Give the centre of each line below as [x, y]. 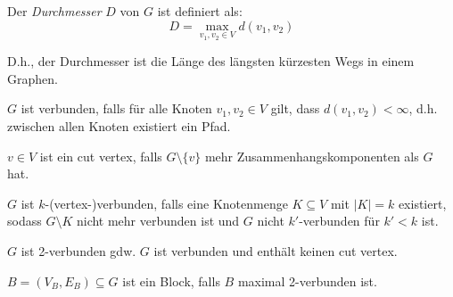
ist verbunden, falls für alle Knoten [116, 108]
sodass [25, 221]
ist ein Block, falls [171, 280]
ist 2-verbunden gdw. [78, 250]
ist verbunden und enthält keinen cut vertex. [276, 250]
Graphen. [33, 78]
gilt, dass [295, 108]
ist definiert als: [200, 11]
